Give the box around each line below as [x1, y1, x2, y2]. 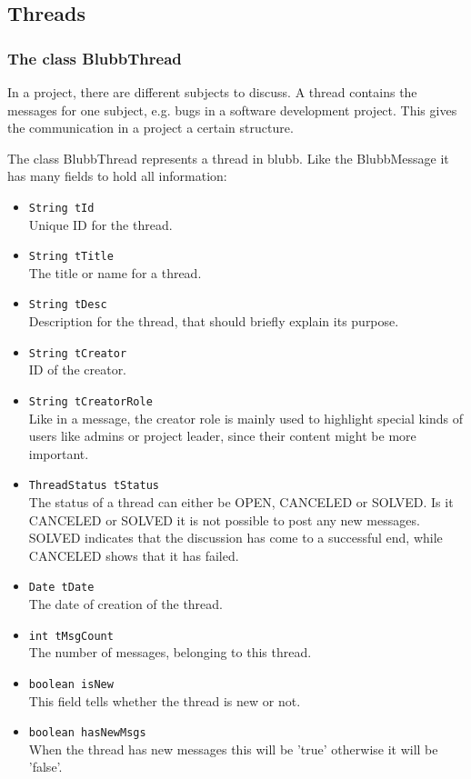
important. [28, 444, 89, 463]
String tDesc [28, 298, 107, 312]
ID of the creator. [28, 360, 127, 379]
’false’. [28, 757, 63, 776]
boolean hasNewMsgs [28, 726, 146, 740]
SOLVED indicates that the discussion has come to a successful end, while [28, 528, 443, 547]
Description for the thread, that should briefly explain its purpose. [28, 312, 399, 331]
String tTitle [28, 250, 114, 264]
